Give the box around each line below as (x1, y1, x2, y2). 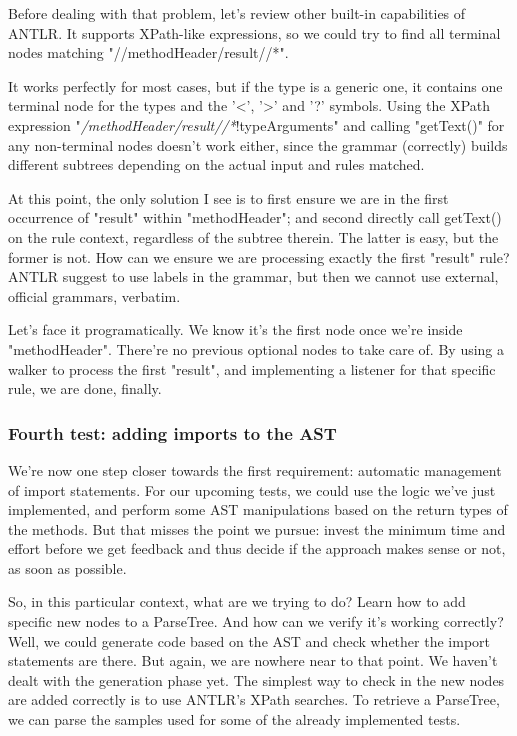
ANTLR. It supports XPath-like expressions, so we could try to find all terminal (8, 22, 501, 43)
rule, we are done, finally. (8, 378, 162, 399)
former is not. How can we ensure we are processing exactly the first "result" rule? (8, 246, 510, 267)
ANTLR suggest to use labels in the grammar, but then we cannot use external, (8, 266, 499, 287)
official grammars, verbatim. (8, 285, 181, 306)
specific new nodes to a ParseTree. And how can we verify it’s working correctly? (8, 611, 504, 632)
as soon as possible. (8, 557, 127, 578)
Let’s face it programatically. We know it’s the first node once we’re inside (8, 319, 463, 340)
